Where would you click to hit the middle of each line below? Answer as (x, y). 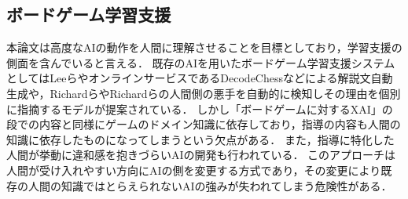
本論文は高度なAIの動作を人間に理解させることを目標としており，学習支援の (204, 47)
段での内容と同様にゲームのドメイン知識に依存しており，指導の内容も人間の (204, 124)
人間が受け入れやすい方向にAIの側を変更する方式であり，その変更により (194, 170)
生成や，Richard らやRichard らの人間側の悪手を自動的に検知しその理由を (193, 93)
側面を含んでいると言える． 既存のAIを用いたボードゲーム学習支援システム (201, 62)
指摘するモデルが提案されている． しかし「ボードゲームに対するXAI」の (205, 109)
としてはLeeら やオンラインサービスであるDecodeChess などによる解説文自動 (200, 78)
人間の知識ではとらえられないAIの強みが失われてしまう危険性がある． (210, 185)
